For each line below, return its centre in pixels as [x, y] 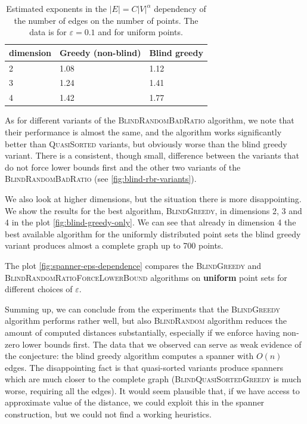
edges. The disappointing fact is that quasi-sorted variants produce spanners [144, 367]
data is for [48, 32]
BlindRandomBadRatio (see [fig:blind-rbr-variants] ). [101, 179]
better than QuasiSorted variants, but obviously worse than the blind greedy [146, 143]
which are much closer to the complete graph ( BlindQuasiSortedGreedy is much [153, 379]
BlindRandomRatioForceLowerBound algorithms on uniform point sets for [146, 277]
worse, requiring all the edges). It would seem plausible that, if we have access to [152, 390]
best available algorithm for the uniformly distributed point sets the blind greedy [153, 233]
